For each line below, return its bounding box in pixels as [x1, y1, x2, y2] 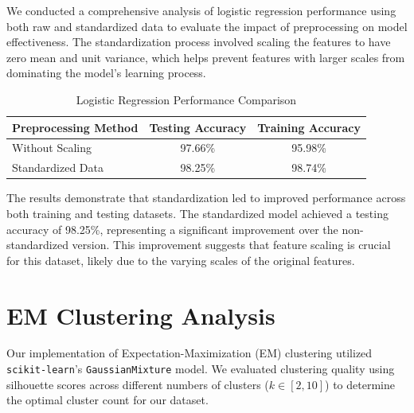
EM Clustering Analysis [6, 298, 275, 331]
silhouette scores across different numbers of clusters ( [6, 376, 269, 392]
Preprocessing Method [12, 119, 139, 135]
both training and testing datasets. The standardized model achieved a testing [6, 205, 389, 221]
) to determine [325, 376, 395, 392]
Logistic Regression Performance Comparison [76, 91, 297, 107]
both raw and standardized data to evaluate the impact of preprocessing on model [6, 18, 408, 34]
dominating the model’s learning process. [6, 64, 206, 81]
